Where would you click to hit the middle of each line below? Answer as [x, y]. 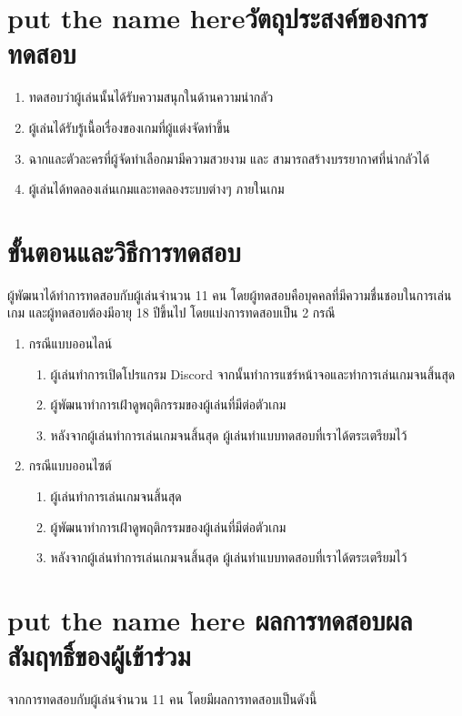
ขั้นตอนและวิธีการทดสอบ [124, 251]
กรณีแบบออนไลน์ [70, 343]
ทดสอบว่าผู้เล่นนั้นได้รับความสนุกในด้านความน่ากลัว [151, 97]
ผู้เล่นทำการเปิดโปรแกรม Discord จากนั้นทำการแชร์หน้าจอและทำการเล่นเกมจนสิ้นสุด [253, 373]
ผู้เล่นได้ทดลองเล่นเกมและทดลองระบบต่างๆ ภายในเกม [156, 189]
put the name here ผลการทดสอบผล [210, 619]
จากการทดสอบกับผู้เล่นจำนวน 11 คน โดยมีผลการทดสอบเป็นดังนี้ [162, 699]
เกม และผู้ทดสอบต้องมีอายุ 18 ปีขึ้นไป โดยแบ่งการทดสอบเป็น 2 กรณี [171, 313]
